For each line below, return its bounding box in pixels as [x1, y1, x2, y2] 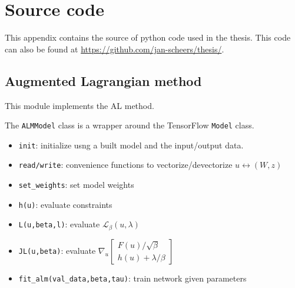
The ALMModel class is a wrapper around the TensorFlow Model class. [5, 119, 254, 131]
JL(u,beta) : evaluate [18, 244, 96, 256]
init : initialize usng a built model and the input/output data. [18, 138, 244, 151]
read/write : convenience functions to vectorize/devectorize [18, 158, 233, 171]
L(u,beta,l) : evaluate [18, 218, 100, 230]
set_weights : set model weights [18, 178, 134, 191]
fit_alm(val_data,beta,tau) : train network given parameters [18, 272, 247, 284]
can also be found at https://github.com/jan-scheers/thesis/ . [5, 42, 224, 55]
